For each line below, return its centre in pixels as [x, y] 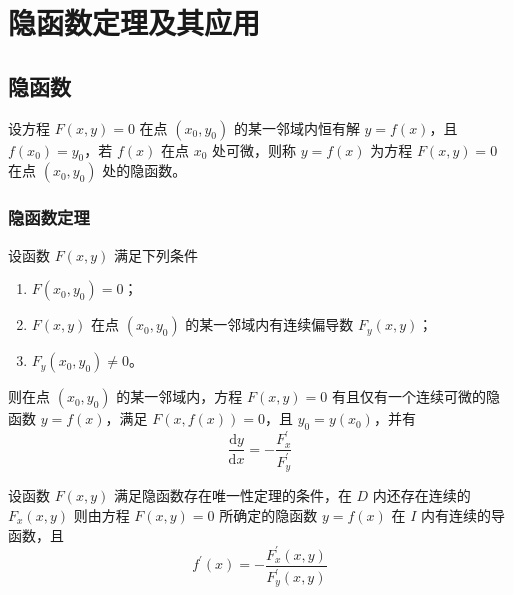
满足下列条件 [155, 254]
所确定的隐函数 [268, 514]
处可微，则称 [253, 149]
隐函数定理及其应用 [134, 22]
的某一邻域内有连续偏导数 [269, 324]
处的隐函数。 [144, 170]
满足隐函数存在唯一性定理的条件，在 [232, 495]
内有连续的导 [462, 514]
